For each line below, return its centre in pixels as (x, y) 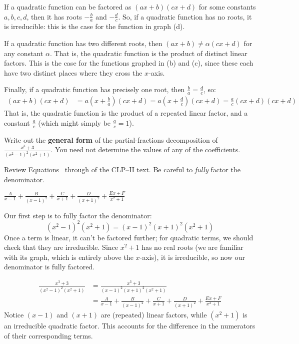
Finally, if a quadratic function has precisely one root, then (94, 89)
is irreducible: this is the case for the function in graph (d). (94, 26)
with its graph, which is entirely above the (69, 257)
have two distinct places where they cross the (73, 72)
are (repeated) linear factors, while (154, 314)
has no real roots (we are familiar (192, 247)
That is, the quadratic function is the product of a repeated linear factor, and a (126, 113)
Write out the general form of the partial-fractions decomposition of (111, 139)
